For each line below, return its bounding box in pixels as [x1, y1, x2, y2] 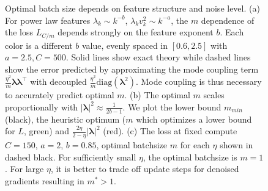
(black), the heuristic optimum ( [5, 112, 126, 125]
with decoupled [30, 75, 87, 88]
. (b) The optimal [124, 88, 190, 101]
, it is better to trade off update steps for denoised [50, 162, 239, 175]
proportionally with [5, 100, 78, 113]
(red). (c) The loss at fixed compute [103, 124, 237, 137]
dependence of [201, 13, 255, 26]
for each [180, 139, 210, 151]
